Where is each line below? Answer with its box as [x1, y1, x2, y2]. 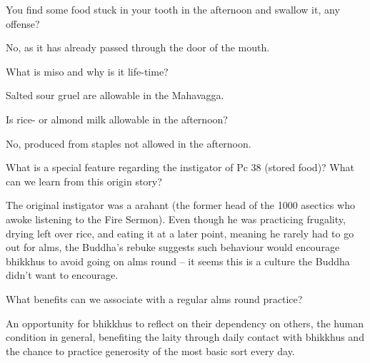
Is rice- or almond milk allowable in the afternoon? [6, 111, 228, 126]
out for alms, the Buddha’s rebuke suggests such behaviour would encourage [6, 240, 340, 255]
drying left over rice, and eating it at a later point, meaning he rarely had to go [6, 225, 354, 240]
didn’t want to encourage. [6, 267, 119, 282]
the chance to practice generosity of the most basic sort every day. [6, 343, 295, 358]
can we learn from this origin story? [6, 173, 162, 188]
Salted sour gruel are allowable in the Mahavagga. [6, 88, 224, 103]
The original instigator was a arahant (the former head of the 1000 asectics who [6, 198, 355, 213]
